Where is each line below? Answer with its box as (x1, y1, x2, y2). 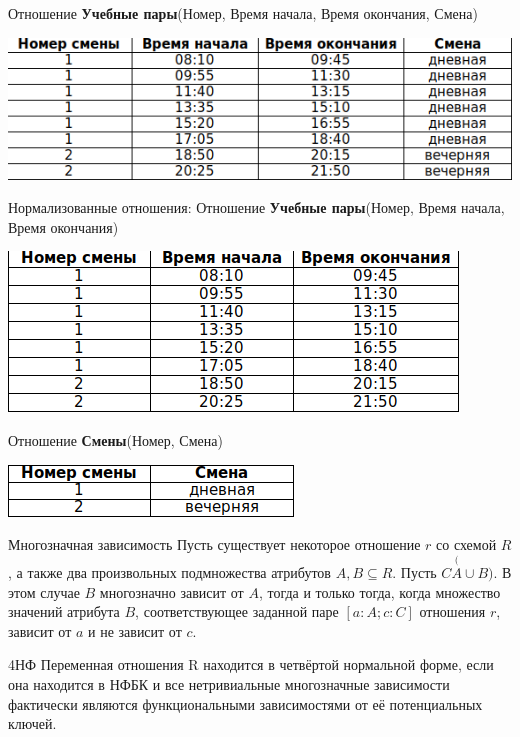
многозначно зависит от (99, 581, 244, 602)
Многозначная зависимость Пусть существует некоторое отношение (8, 534, 421, 555)
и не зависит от (88, 620, 182, 641)
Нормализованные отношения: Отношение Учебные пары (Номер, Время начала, (8, 197, 505, 218)
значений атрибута (8, 601, 120, 622)
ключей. (8, 713, 57, 734)
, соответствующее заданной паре (135, 601, 339, 622)
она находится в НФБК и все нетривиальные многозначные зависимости (8, 674, 450, 695)
